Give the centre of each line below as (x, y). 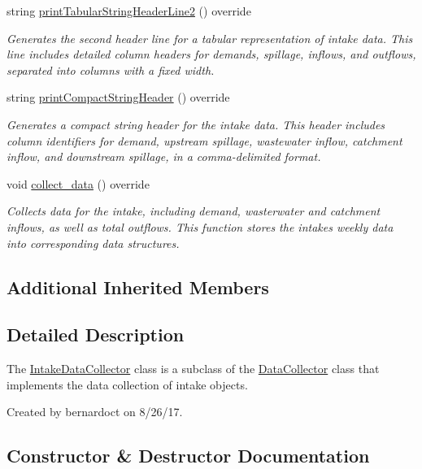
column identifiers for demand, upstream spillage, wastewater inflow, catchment (204, 140)
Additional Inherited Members (138, 287)
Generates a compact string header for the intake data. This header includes (196, 124)
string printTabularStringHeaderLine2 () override (129, 11)
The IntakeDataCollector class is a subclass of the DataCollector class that (193, 369)
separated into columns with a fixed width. (111, 69)
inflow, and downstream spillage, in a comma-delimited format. (164, 156)
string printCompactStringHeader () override (118, 97)
